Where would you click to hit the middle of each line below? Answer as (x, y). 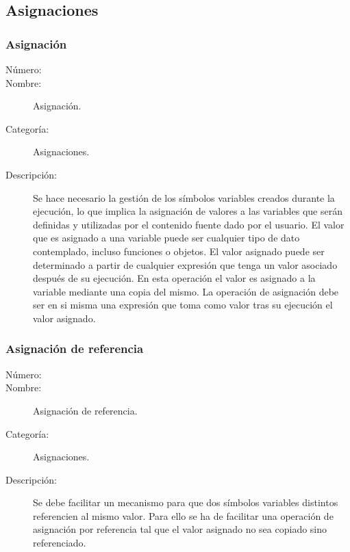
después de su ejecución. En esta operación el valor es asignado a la (174, 278)
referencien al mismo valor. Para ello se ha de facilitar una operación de (183, 515)
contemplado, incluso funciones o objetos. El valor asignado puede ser (179, 251)
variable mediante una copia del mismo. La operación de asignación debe (186, 291)
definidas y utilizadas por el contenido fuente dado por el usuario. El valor (189, 224)
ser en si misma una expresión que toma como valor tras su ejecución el (183, 305)
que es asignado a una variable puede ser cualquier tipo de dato (166, 238)
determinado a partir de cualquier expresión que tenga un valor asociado (185, 264)
